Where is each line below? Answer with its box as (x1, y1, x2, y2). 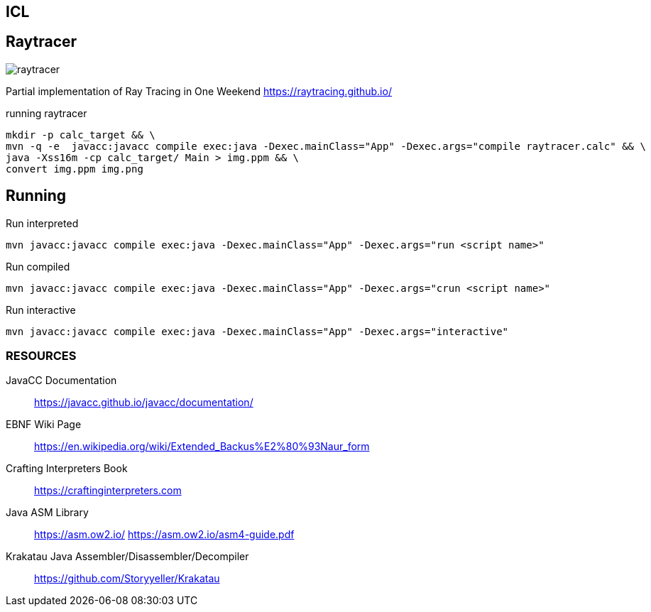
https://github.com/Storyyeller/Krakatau (34, 572, 220, 585)
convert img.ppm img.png (6, 163, 143, 175)
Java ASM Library (6, 506, 89, 519)
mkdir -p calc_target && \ (6, 129, 155, 141)
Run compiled (6, 260, 70, 273)
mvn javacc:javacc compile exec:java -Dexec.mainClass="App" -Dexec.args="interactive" (6, 325, 509, 337)
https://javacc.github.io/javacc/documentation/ (34, 396, 253, 409)
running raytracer (6, 106, 87, 119)
